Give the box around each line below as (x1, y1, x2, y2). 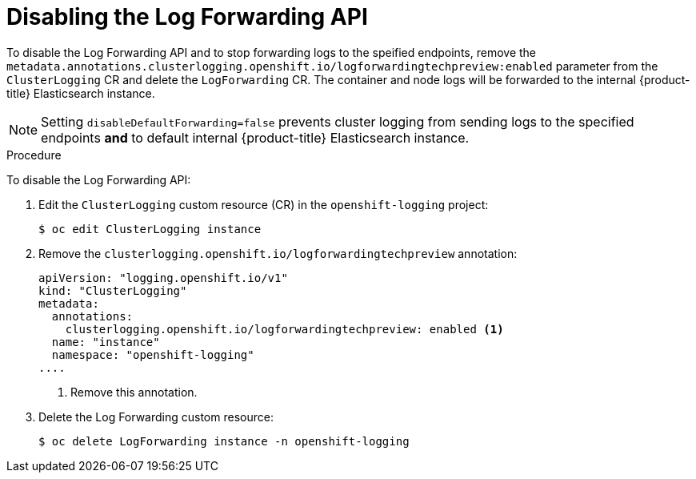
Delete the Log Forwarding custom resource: (38, 409, 274, 424)
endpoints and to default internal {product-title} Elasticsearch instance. (41, 129, 470, 146)
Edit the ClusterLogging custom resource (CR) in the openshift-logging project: (38, 197, 489, 211)
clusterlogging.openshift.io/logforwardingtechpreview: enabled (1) (65, 322, 504, 336)
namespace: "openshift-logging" (51, 348, 254, 361)
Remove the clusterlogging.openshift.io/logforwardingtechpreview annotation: (38, 246, 518, 260)
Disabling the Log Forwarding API (6, 3, 368, 30)
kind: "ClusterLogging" (38, 284, 187, 297)
